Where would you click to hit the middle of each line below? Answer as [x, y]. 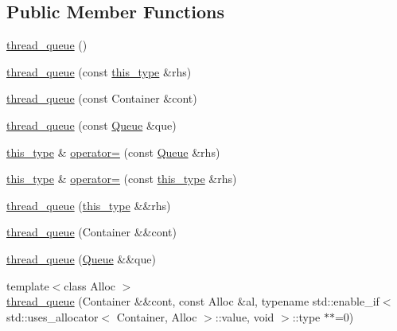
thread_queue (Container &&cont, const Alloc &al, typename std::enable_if [193, 301]
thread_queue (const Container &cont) [102, 98]
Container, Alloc [157, 316]
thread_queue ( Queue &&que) [81, 258]
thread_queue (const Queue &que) [91, 125]
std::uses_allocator [53, 316]
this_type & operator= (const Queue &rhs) [113, 152]
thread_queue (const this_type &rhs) [99, 71]
